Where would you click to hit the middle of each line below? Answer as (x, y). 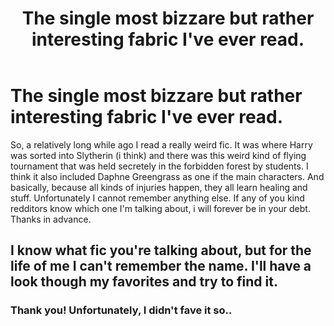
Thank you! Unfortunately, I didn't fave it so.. (121, 310)
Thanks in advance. (51, 219)
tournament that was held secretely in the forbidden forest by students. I (159, 166)
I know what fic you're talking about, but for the (161, 250)
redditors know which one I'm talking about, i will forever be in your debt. (160, 208)
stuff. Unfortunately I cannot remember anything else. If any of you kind (157, 198)
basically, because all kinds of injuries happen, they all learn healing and (159, 187)
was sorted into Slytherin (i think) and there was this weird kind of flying (158, 155)
